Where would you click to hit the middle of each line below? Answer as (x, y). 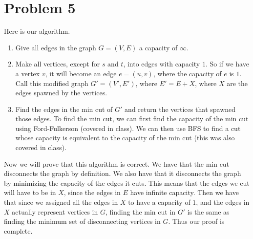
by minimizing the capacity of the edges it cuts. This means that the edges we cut (127, 183)
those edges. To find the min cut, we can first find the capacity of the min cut (132, 119)
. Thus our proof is (196, 221)
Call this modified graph (52, 83)
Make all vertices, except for (58, 64)
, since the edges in (92, 192)
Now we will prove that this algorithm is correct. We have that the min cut (117, 163)
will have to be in (30, 192)
